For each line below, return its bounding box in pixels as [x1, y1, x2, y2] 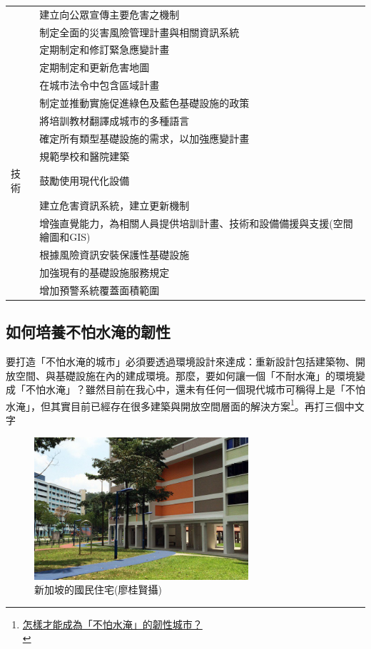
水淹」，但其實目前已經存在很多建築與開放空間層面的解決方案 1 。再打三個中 [6, 396, 355, 413]
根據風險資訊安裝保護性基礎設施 [39, 247, 190, 262]
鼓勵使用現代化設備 [39, 173, 130, 188]
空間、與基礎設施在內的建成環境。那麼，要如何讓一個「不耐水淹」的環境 [15, 368, 355, 383]
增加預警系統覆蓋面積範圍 [39, 282, 160, 297]
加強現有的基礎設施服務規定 [39, 264, 170, 279]
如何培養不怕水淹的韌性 [6, 321, 171, 343]
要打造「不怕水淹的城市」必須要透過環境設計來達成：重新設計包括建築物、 [6, 354, 355, 369]
